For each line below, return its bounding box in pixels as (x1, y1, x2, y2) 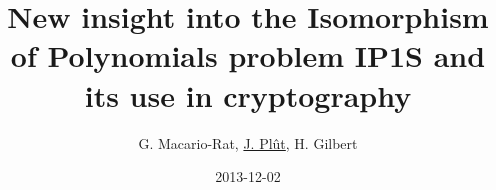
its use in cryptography (84, 74, 412, 115)
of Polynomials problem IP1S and (10, 35, 486, 76)
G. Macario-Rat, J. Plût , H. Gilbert (138, 132, 358, 153)
